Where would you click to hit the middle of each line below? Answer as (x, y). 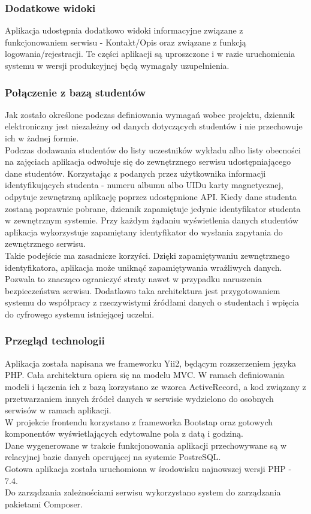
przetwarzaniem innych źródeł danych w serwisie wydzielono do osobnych (139, 398)
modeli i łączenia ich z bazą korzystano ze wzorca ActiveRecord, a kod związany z (155, 386)
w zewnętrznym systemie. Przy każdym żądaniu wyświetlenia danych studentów (152, 220)
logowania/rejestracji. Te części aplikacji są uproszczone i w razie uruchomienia (150, 54)
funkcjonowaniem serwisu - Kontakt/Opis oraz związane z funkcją (126, 42)
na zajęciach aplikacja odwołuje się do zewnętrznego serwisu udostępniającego (148, 161)
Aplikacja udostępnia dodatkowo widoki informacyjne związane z (124, 30)
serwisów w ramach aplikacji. (58, 410)
